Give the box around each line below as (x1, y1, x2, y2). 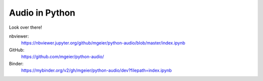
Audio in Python (9, 7, 75, 18)
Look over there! (9, 24, 42, 30)
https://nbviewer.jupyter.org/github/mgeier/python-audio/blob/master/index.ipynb (21, 40, 186, 46)
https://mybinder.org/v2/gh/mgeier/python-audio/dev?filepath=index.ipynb (21, 67, 172, 73)
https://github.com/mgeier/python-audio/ (21, 54, 104, 60)
